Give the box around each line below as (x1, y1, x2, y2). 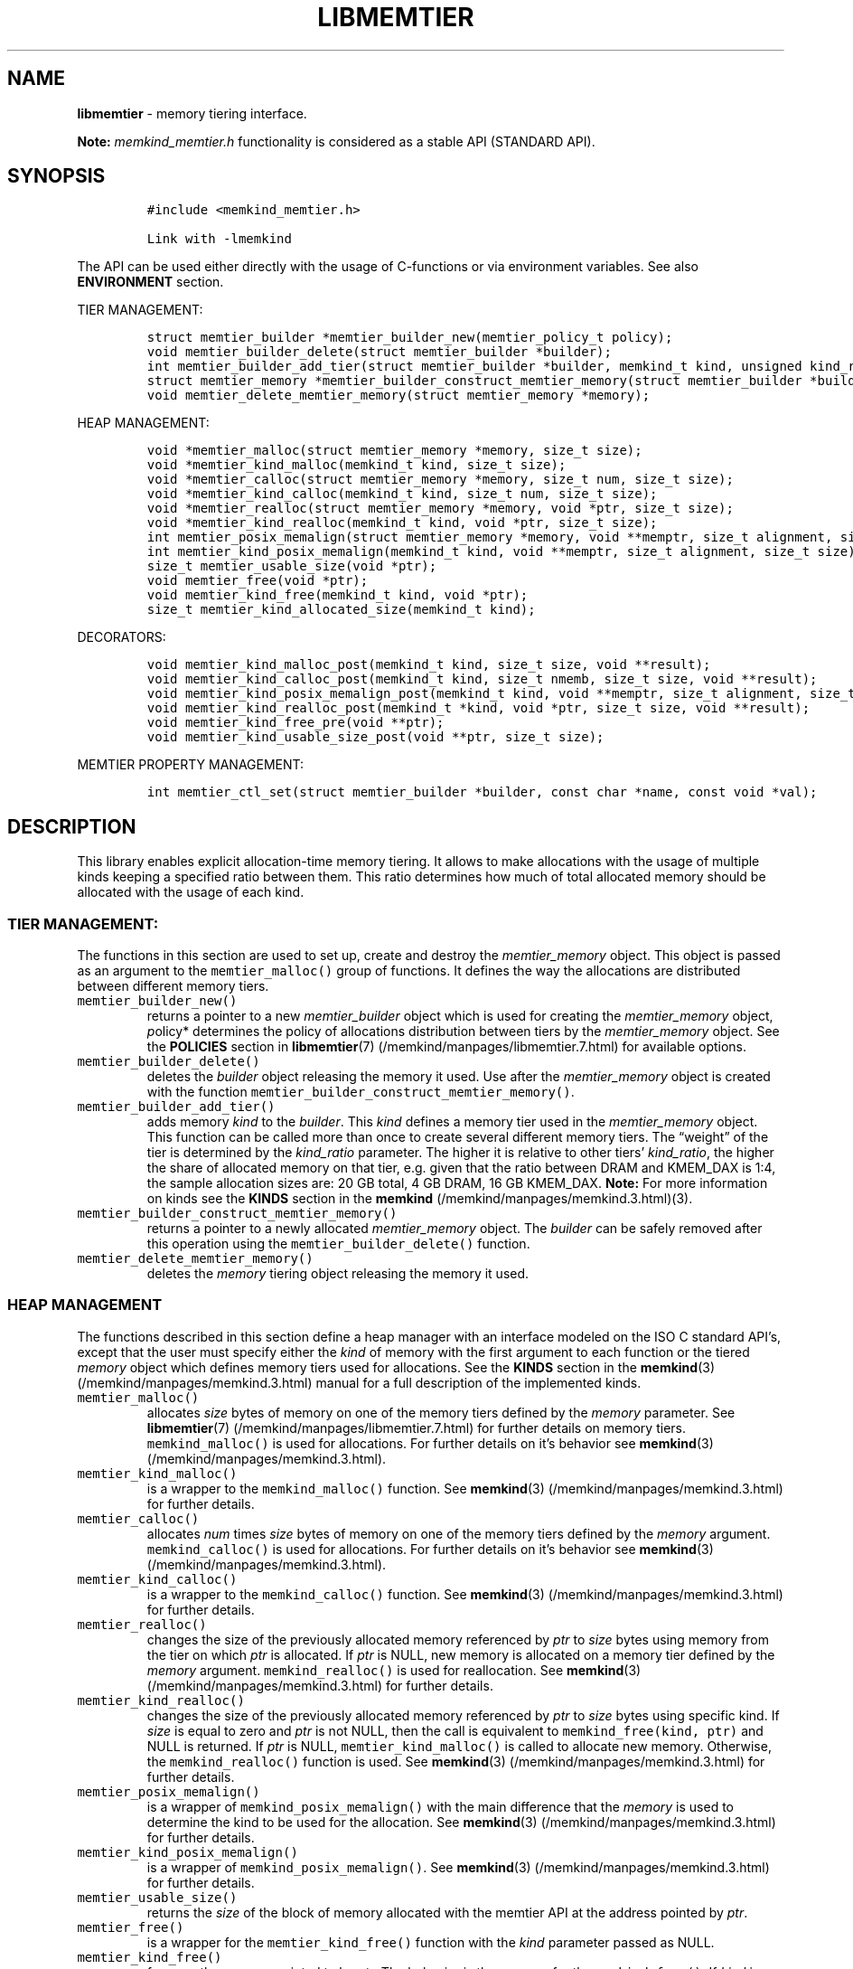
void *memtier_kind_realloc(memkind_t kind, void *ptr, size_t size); (146, 515, 658, 531)
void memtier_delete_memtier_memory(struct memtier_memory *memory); (146, 388, 651, 403)
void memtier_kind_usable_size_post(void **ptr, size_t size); (146, 730, 605, 745)
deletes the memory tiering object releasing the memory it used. (146, 1266, 530, 1282)
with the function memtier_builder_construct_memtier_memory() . (146, 1084, 575, 1100)
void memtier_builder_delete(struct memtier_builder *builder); (146, 344, 612, 360)
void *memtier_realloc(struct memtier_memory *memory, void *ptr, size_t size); (146, 501, 734, 516)
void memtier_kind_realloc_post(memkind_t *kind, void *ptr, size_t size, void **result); (146, 701, 811, 716)
